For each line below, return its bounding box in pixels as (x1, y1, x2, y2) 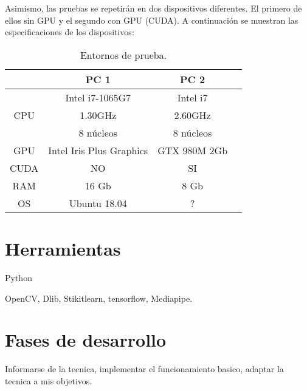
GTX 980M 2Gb (157, 143, 228, 157)
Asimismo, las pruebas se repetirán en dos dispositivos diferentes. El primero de (5, 2, 302, 14)
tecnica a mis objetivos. (5, 374, 92, 387)
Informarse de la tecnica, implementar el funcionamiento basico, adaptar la (5, 362, 284, 375)
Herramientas (5, 236, 121, 260)
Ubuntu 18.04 (69, 195, 127, 210)
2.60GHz (174, 107, 211, 122)
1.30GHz (80, 107, 117, 122)
